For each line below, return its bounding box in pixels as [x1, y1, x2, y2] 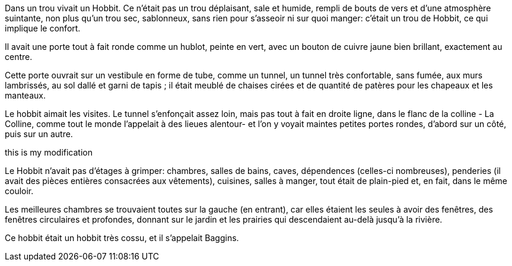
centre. [5, 52, 33, 62]
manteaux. [5, 90, 46, 100]
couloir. [5, 186, 34, 196]
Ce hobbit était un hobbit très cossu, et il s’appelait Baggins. [5, 233, 239, 243]
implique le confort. [5, 23, 81, 33]
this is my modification [5, 147, 93, 157]
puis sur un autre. [5, 129, 73, 139]
